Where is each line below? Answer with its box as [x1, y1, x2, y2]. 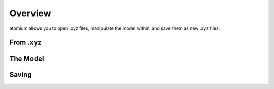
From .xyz [9, 38, 42, 47]
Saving [9, 71, 32, 79]
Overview [9, 8, 51, 19]
